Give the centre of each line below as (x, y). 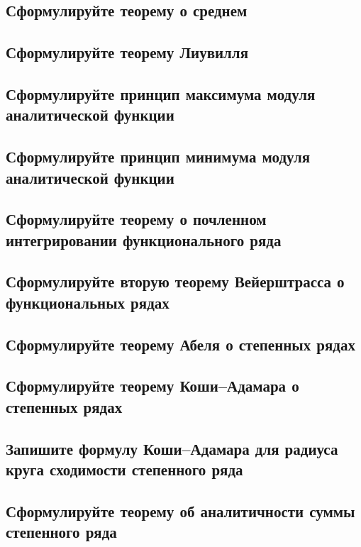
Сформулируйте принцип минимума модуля (158, 156)
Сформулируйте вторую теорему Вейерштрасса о (175, 281)
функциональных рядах (88, 302)
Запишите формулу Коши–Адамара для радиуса (172, 448)
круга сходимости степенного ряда (124, 469)
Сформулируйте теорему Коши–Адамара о (152, 386)
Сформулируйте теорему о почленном (136, 219)
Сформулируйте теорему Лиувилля (127, 52)
